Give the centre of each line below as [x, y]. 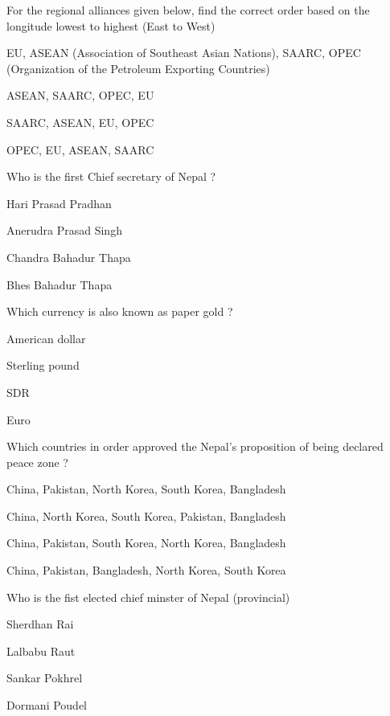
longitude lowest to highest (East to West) [111, 25]
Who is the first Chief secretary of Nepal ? [111, 176]
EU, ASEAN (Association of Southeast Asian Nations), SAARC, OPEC [184, 53]
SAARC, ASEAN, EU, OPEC [80, 122]
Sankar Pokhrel [45, 678]
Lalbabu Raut [41, 651]
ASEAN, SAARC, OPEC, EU [80, 95]
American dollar [46, 338]
